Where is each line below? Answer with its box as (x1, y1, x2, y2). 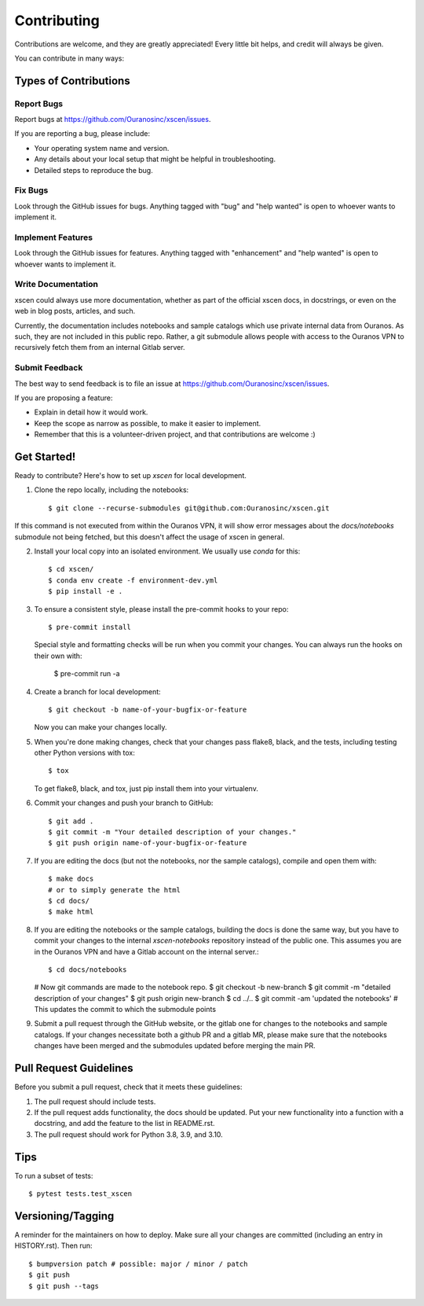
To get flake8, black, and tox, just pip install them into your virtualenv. (34, 783, 258, 793)
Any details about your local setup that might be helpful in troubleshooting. (34, 154, 276, 164)
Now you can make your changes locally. (34, 723, 167, 732)
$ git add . (48, 816, 94, 826)
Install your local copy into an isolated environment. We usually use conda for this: (34, 546, 301, 556)
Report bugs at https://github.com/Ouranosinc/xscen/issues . (14, 115, 211, 124)
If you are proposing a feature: (14, 393, 113, 403)
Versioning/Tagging (14, 1209, 115, 1223)
